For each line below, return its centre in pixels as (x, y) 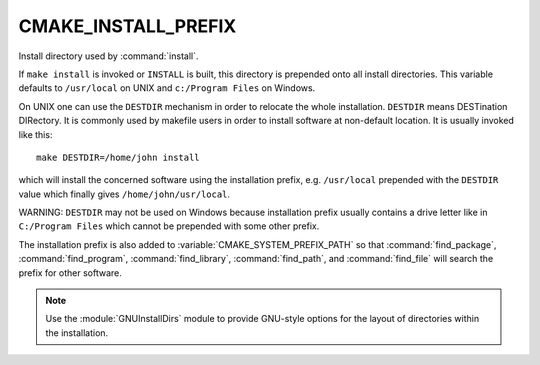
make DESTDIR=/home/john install (118, 157)
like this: (35, 134)
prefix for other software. (70, 272)
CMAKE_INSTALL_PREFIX (127, 26)
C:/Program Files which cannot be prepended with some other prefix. (169, 226)
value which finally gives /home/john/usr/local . (124, 194)
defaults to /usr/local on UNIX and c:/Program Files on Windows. (167, 88)
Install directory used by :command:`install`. (108, 56)
